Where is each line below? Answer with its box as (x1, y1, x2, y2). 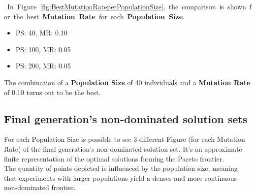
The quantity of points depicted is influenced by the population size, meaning (4, 163, 238, 173)
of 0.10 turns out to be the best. (4, 87, 101, 97)
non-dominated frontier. (4, 182, 76, 193)
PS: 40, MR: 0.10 (15, 28, 67, 38)
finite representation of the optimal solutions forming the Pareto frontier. (4, 153, 224, 163)
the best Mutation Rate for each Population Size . (13, 11, 185, 21)
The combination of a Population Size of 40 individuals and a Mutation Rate (4, 77, 251, 87)
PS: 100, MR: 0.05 (15, 44, 71, 54)
